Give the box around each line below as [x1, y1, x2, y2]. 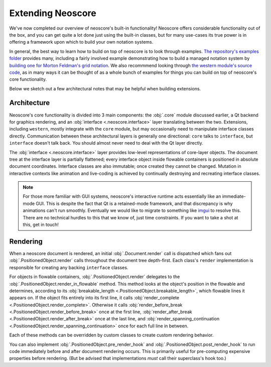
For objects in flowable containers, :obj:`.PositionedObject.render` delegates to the [9, 274, 180, 280]
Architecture [9, 98, 50, 107]
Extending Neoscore [9, 8, 96, 19]
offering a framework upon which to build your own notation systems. [9, 39, 154, 45]
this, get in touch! [23, 221, 59, 228]
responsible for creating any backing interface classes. [9, 264, 128, 271]
